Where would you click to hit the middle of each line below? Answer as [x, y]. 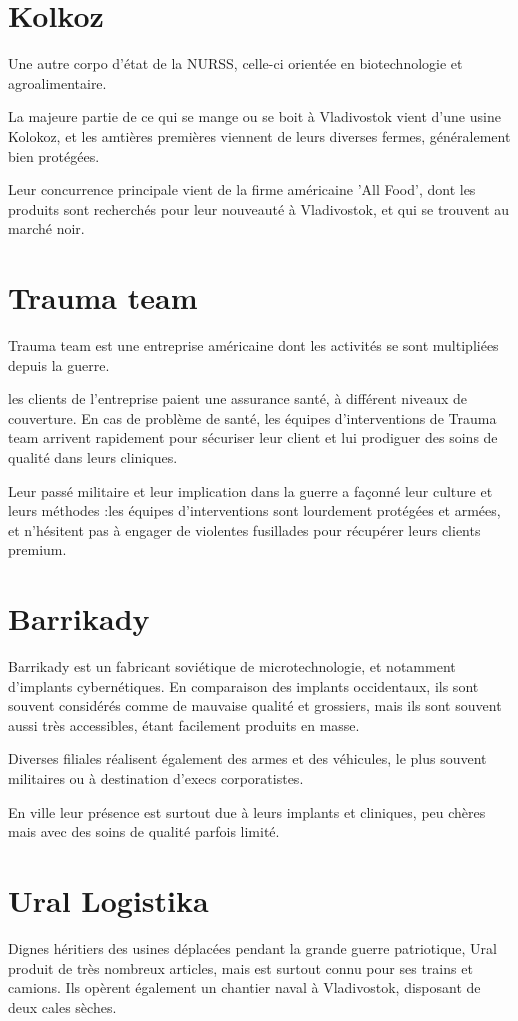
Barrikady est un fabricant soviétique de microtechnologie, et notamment [232, 666]
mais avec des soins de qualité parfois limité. [144, 831]
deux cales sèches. [62, 1006]
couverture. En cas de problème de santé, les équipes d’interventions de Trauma [252, 417]
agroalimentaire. [57, 82]
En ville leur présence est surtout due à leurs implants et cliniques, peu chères [247, 811]
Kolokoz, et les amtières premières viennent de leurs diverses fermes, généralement [259, 135]
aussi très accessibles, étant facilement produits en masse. [184, 724]
